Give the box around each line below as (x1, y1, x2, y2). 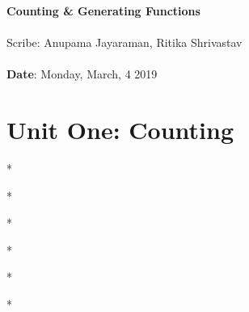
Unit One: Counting (6, 113, 234, 146)
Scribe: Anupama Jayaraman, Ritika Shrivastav (6, 34, 243, 51)
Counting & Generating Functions (6, 2, 200, 19)
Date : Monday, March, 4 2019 (6, 65, 158, 82)
